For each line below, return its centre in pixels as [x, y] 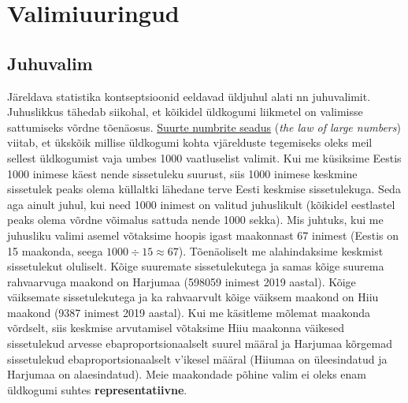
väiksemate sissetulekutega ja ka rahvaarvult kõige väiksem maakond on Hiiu [193, 297]
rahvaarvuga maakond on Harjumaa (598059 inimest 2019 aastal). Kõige [182, 281]
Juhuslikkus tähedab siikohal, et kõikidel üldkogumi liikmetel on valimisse [185, 112]
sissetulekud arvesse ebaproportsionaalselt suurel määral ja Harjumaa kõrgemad [200, 343]
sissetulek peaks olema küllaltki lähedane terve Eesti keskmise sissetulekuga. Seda [204, 189]
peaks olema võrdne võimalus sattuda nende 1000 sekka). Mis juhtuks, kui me [195, 220]
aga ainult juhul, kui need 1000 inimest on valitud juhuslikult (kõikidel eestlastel [201, 204]
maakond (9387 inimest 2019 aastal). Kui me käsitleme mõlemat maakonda [189, 312]
